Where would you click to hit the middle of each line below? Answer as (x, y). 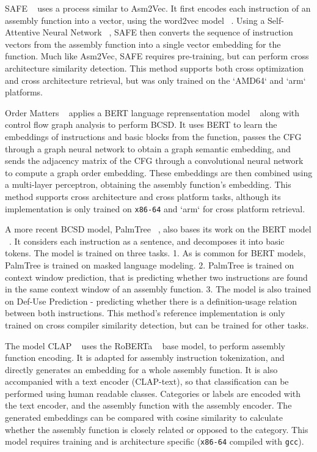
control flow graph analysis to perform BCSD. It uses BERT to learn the (141, 124)
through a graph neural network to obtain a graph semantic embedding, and (148, 148)
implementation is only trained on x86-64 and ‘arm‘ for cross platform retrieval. (155, 208)
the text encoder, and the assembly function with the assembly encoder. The (148, 405)
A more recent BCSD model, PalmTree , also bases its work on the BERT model (158, 229)
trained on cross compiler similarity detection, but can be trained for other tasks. (157, 324)
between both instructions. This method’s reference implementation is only (145, 313)
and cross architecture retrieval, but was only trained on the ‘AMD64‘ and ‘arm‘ (155, 80)
